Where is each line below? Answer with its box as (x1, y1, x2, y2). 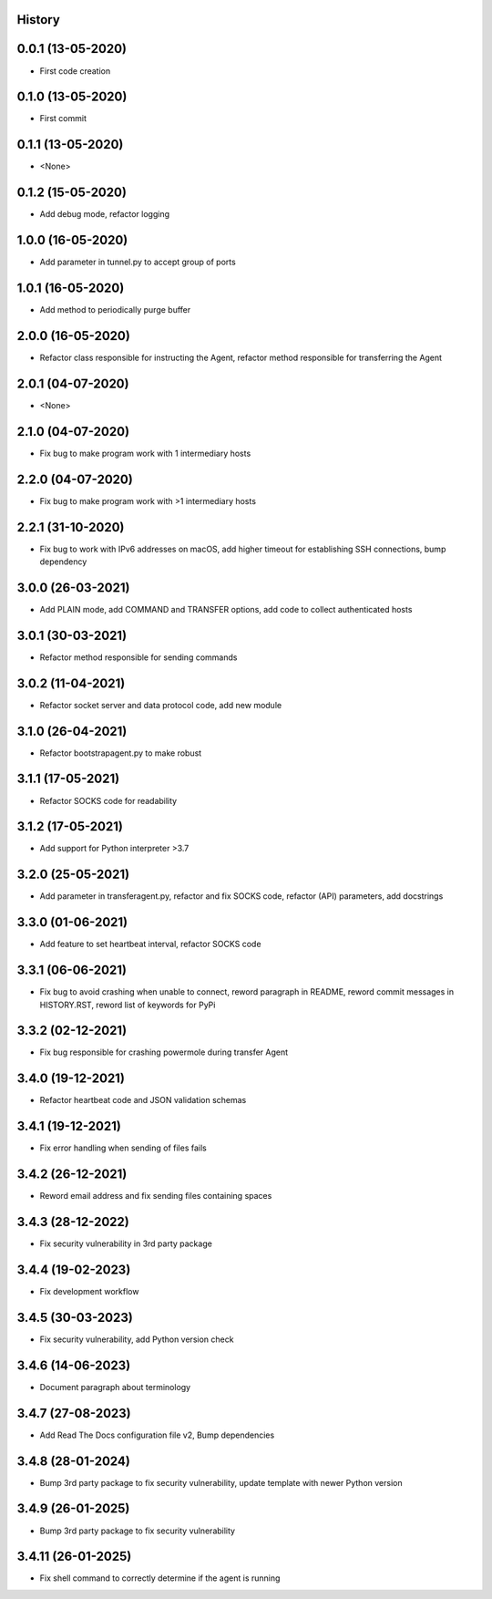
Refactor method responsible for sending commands (39, 652, 238, 663)
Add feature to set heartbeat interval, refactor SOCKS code (39, 939, 261, 950)
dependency (39, 556, 87, 567)
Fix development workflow (39, 1285, 139, 1296)
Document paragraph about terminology (39, 1381, 191, 1392)
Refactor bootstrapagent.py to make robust (39, 748, 202, 758)
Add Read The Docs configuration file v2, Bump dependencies (39, 1429, 275, 1440)
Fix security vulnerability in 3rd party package (39, 1238, 213, 1249)
